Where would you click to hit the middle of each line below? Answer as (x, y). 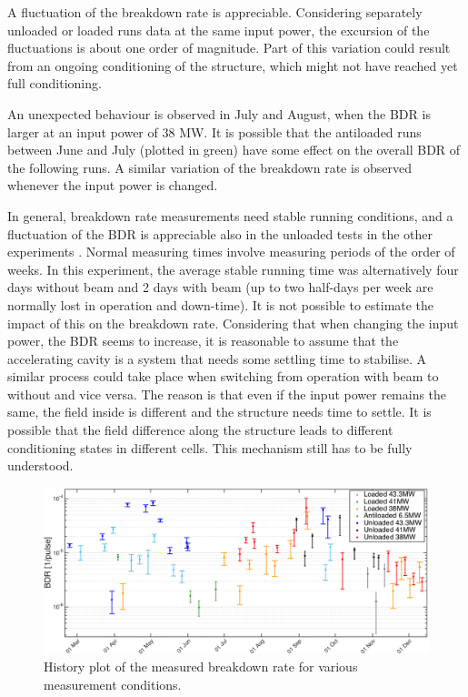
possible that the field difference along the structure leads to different (200, 430)
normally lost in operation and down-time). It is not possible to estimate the (221, 304)
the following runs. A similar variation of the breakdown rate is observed (210, 167)
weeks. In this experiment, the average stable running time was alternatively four (233, 269)
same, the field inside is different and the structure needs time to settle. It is (219, 412)
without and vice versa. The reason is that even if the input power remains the (227, 394)
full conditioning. (55, 83)
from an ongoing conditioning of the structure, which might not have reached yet (233, 65)
